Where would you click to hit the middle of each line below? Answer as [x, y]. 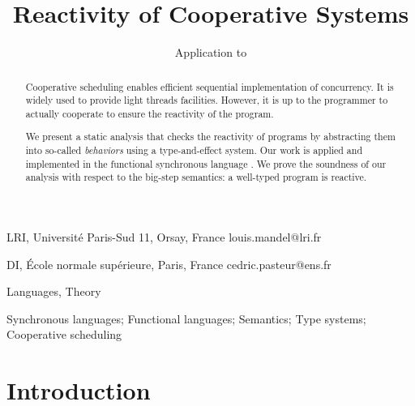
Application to [211, 52]
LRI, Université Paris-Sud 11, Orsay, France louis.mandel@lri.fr [164, 237]
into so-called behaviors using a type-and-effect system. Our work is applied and [194, 150]
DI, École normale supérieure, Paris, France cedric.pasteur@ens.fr [169, 264]
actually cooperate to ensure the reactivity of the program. [150, 113]
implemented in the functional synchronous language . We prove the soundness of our [206, 163]
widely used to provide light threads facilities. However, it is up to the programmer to [207, 100]
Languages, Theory [54, 291]
